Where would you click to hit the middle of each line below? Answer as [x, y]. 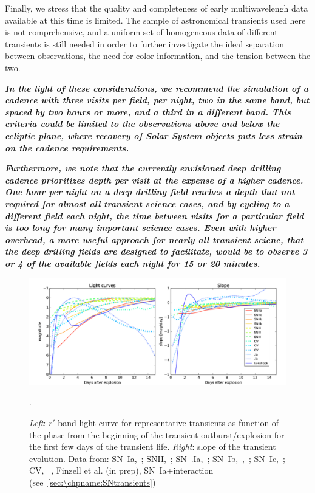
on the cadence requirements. [67, 147]
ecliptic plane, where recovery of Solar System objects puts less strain [154, 135]
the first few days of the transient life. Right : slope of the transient [153, 446]
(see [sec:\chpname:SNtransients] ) [93, 482]
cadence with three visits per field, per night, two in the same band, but [157, 100]
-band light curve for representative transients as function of [167, 423]
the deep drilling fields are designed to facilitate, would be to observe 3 [156, 251]
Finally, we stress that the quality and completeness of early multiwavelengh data [157, 8]
